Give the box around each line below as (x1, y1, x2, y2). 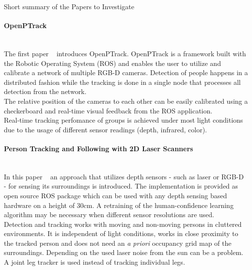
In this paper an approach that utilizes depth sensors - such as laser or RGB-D (4, 171, 244, 181)
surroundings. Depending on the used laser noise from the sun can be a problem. (4, 247, 243, 257)
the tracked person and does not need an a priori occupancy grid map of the (4, 238, 232, 248)
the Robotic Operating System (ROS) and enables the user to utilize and (4, 58, 221, 68)
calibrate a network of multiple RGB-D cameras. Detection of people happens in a (4, 67, 248, 78)
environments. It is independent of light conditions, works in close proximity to (4, 228, 238, 238)
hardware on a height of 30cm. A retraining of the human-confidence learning (4, 200, 234, 210)
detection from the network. (4, 86, 87, 96)
